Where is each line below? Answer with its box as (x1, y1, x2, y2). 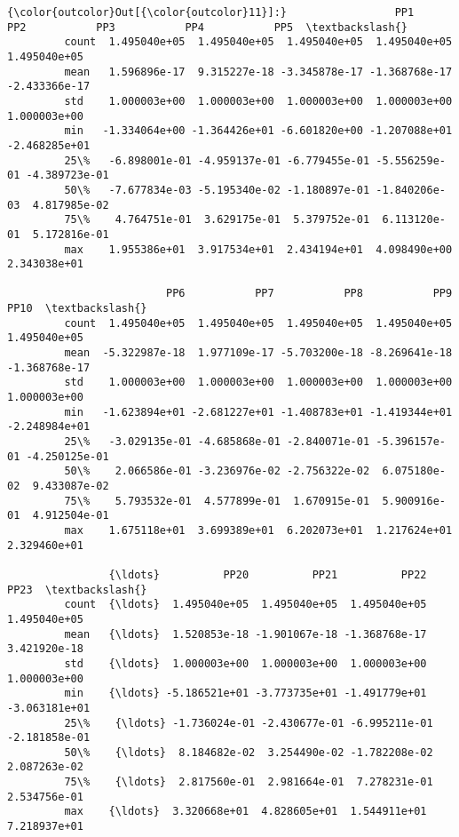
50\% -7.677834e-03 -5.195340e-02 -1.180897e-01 (64, 183, 370, 196)
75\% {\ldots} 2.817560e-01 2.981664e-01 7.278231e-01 (64, 776, 433, 789)
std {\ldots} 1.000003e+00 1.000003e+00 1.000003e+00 (64, 657, 427, 670)
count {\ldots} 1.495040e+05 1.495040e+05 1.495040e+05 (64, 598, 427, 611)
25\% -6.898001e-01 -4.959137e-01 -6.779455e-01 (64, 154, 370, 167)
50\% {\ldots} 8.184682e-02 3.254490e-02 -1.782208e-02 (64, 745, 433, 759)
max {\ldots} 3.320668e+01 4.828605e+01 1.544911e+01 (64, 805, 427, 818)
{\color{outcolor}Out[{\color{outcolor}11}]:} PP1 (7, 6, 415, 19)
